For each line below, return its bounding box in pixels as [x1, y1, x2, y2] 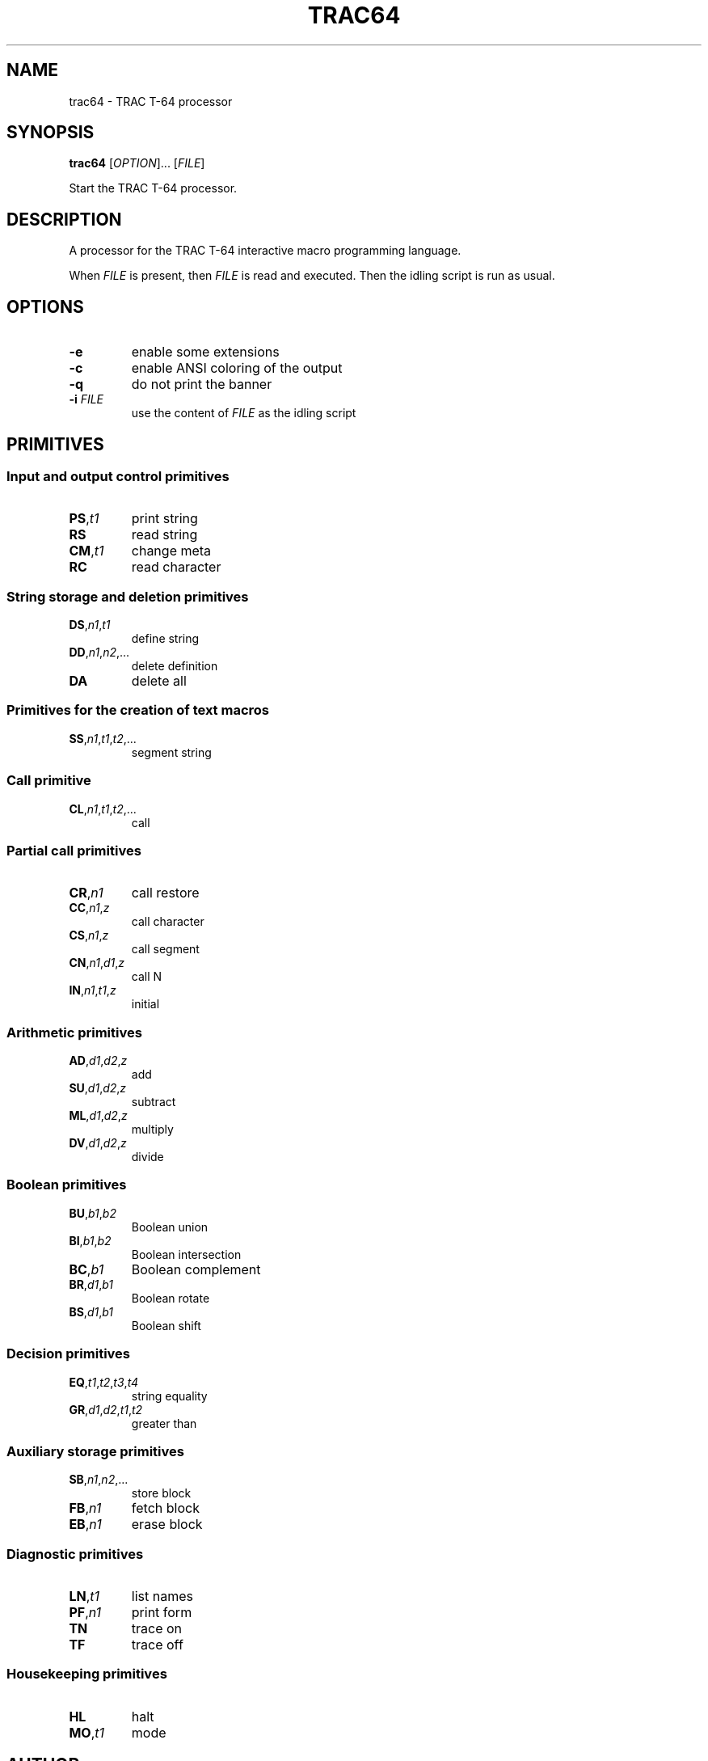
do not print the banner [131, 376, 272, 393]
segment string [131, 745, 212, 759]
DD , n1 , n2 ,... [69, 645, 130, 660]
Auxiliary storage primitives [6, 1442, 184, 1459]
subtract [131, 1095, 176, 1109]
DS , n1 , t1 [69, 618, 111, 632]
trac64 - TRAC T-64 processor [69, 94, 233, 108]
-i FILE [69, 392, 104, 407]
